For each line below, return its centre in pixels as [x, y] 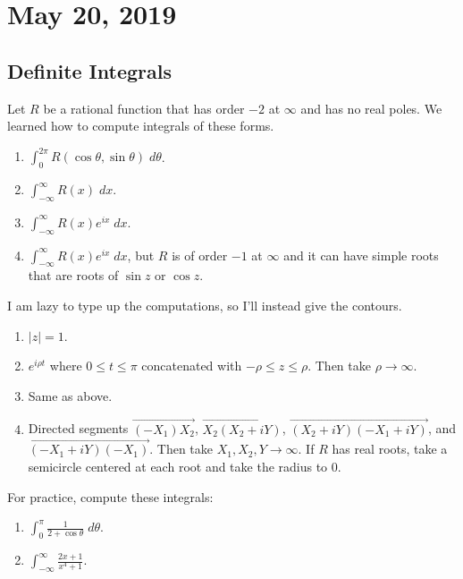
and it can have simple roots [361, 255]
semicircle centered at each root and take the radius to [178, 467]
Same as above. [70, 395]
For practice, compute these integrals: [110, 496]
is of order [200, 255]
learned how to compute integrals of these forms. [141, 126]
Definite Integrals [89, 70]
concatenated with [192, 366]
